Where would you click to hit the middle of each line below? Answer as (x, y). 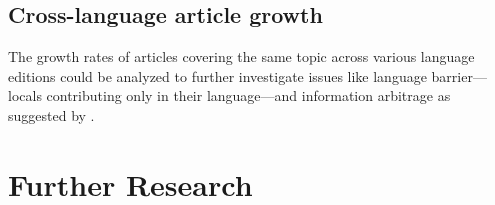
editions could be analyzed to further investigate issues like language (217, 75)
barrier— (459, 75)
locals (25, 95)
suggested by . (51, 114)
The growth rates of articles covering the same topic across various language (241, 56)
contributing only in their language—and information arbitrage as (248, 95)
